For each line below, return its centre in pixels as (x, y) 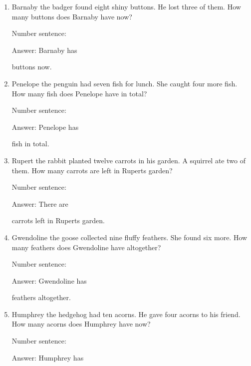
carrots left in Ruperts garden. (58, 220)
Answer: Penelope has (45, 127)
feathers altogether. (41, 297)
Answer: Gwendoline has (49, 280)
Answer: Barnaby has (44, 50)
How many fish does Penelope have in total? (79, 93)
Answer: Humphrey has (48, 357)
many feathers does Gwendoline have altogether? (86, 247)
